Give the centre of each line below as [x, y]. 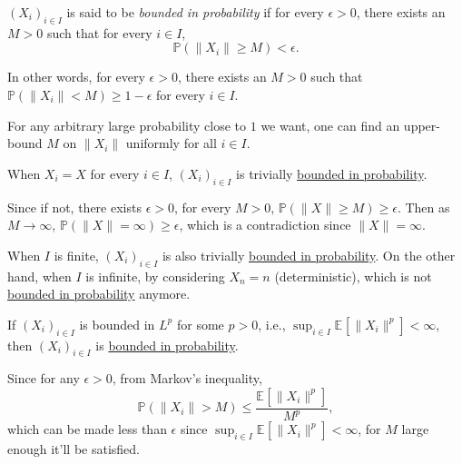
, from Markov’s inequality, [187, 378]
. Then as [423, 207]
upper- [422, 125]
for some [200, 324]
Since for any [44, 378]
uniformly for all [171, 143]
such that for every [99, 32]
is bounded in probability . [167, 345]
